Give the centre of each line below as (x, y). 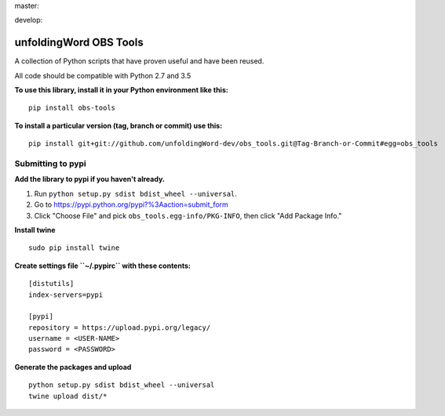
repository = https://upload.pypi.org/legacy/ (120, 327)
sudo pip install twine (74, 248)
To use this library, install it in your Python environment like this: (122, 90)
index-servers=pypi (66, 295)
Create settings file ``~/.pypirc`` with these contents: (103, 266)
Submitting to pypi (50, 164)
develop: (29, 20)
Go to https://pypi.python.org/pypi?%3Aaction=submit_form (131, 204)
